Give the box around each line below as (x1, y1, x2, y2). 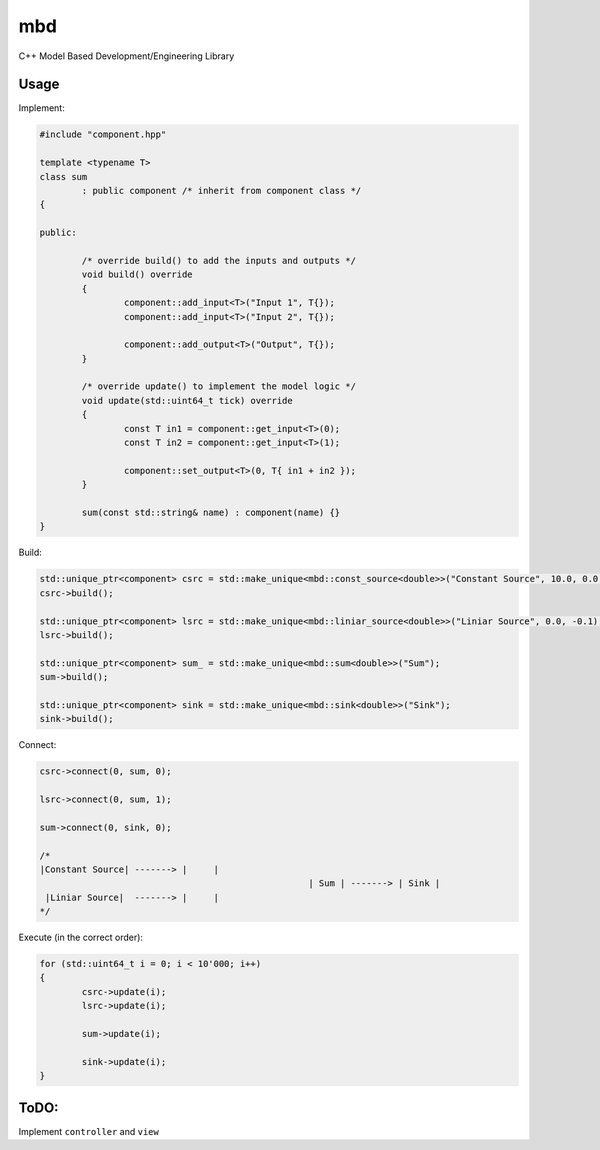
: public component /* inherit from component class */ (81, 185, 362, 196)
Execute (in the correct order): (18, 931, 144, 944)
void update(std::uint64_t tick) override (81, 395, 294, 406)
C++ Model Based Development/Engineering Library (18, 50, 235, 62)
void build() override (81, 269, 194, 280)
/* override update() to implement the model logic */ (81, 381, 357, 392)
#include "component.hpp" (39, 129, 167, 140)
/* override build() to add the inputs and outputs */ (81, 255, 357, 266)
